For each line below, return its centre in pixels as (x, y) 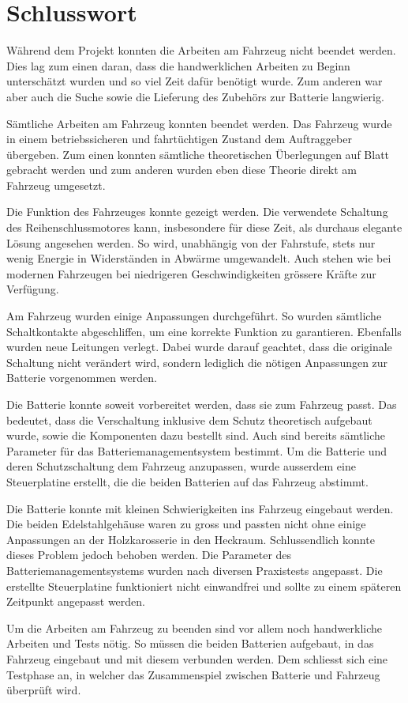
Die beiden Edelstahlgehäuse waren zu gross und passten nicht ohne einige (186, 524)
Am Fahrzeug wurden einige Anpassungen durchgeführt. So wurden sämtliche (194, 316)
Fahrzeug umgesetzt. (56, 185)
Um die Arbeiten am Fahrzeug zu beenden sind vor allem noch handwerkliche (195, 627)
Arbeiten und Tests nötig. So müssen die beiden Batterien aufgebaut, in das (190, 643)
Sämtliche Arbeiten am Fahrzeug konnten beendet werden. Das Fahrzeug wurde (199, 123)
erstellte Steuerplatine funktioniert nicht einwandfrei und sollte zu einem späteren (204, 586)
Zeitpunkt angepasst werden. (76, 601)
